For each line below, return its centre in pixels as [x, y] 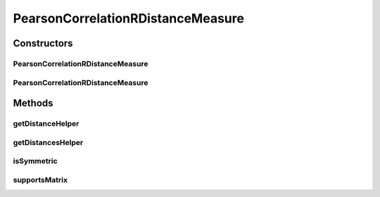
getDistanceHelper [46, 124]
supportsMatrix [40, 179]
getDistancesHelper [48, 142]
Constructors [43, 43]
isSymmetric [35, 161]
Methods [33, 103]
